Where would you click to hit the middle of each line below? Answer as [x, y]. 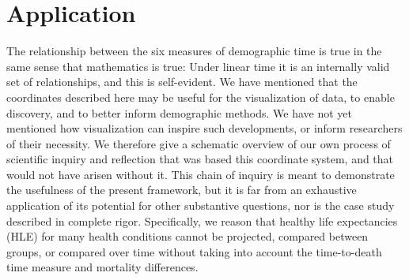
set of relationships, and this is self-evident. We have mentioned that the [182, 82]
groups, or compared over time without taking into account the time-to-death [194, 251]
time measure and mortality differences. [102, 267]
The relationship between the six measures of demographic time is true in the [194, 51]
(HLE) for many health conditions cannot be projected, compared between [187, 236]
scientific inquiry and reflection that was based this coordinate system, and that [200, 159]
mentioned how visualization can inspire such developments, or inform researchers [204, 128]
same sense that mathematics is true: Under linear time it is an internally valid [198, 66]
